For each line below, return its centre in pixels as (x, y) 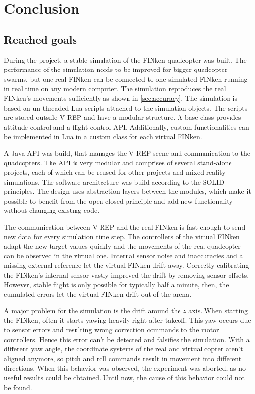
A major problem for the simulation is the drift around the (92, 310)
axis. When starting (218, 310)
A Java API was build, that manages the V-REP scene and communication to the (127, 152)
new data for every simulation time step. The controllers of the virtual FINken (122, 236)
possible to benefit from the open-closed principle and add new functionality (118, 200)
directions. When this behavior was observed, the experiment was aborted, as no (125, 368)
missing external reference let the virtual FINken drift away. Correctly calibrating (127, 265)
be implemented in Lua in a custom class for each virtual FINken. (103, 136)
